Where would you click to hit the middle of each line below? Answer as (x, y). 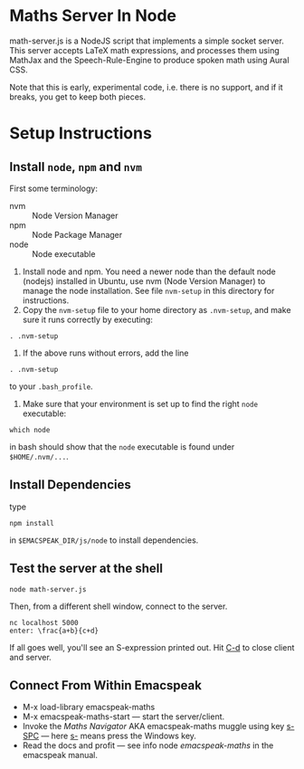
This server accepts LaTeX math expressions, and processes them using (145, 50)
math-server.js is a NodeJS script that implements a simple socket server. (147, 41)
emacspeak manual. (60, 755)
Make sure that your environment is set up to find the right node (140, 403)
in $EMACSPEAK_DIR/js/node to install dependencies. (104, 540)
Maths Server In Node (93, 16)
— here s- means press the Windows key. (119, 736)
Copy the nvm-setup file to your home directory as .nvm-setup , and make (157, 309)
